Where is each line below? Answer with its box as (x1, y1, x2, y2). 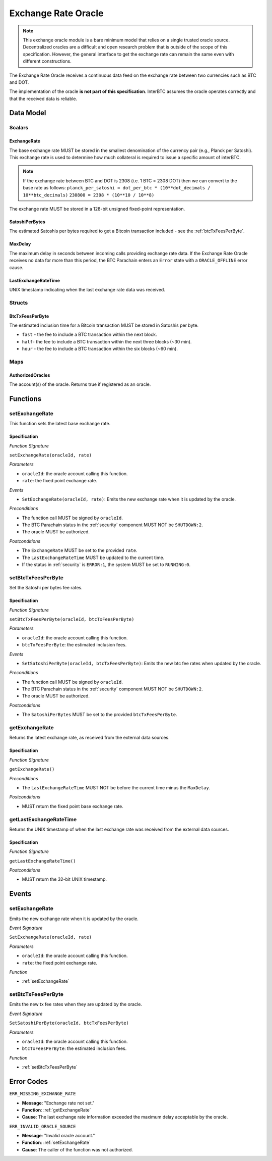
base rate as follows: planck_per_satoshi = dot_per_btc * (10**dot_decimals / (23, 185, 211, 191)
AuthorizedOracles (9, 372, 50, 378)
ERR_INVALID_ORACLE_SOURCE (9, 1124, 76, 1129)
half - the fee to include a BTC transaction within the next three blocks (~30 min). (22, 338, 192, 344)
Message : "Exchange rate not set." (22, 1100, 95, 1106)
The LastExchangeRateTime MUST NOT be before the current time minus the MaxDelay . (22, 784, 211, 790)
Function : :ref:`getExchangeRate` (22, 1106, 91, 1113)
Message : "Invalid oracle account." (22, 1133, 95, 1139)
